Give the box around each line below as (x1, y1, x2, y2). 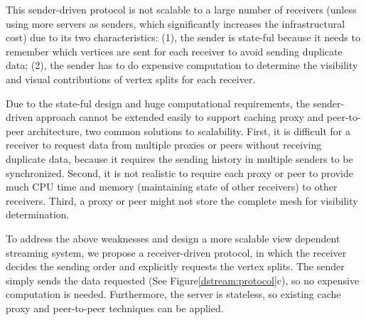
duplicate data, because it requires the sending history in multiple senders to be (6, 151, 353, 166)
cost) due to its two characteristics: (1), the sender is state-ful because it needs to (6, 30, 360, 45)
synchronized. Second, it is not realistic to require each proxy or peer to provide (6, 165, 353, 180)
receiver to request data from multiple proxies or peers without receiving (6, 137, 322, 152)
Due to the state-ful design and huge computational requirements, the (6, 95, 310, 110)
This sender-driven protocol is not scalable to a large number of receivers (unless (6, 2, 357, 16)
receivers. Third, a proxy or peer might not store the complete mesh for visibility (6, 193, 358, 208)
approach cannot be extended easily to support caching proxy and (36, 110, 324, 124)
